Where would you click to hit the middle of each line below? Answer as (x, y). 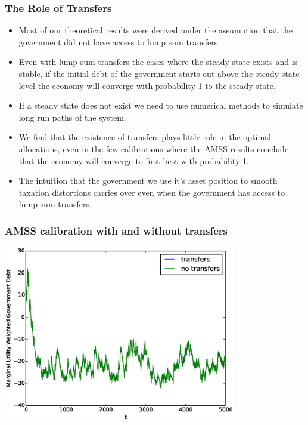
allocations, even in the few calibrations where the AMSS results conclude (154, 148)
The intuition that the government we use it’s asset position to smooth (148, 181)
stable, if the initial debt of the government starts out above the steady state (159, 73)
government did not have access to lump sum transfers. (119, 41)
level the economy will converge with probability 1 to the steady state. (147, 85)
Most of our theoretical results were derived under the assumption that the (155, 30)
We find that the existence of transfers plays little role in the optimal (145, 137)
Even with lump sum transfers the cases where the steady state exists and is (158, 62)
